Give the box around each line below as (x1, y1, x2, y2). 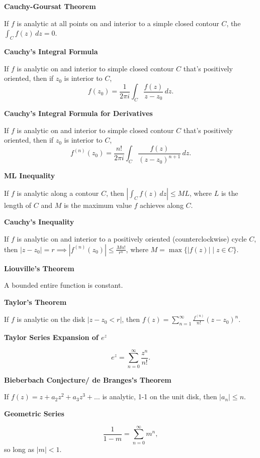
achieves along (140, 199, 184, 210)
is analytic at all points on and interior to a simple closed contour (17, 18, 219, 28)
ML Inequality (4, 170, 55, 181)
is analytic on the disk (17, 314, 85, 324)
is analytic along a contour (17, 187, 99, 198)
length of (4, 199, 32, 210)
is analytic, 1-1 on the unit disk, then (102, 391, 217, 402)
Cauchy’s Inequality (4, 216, 74, 227)
